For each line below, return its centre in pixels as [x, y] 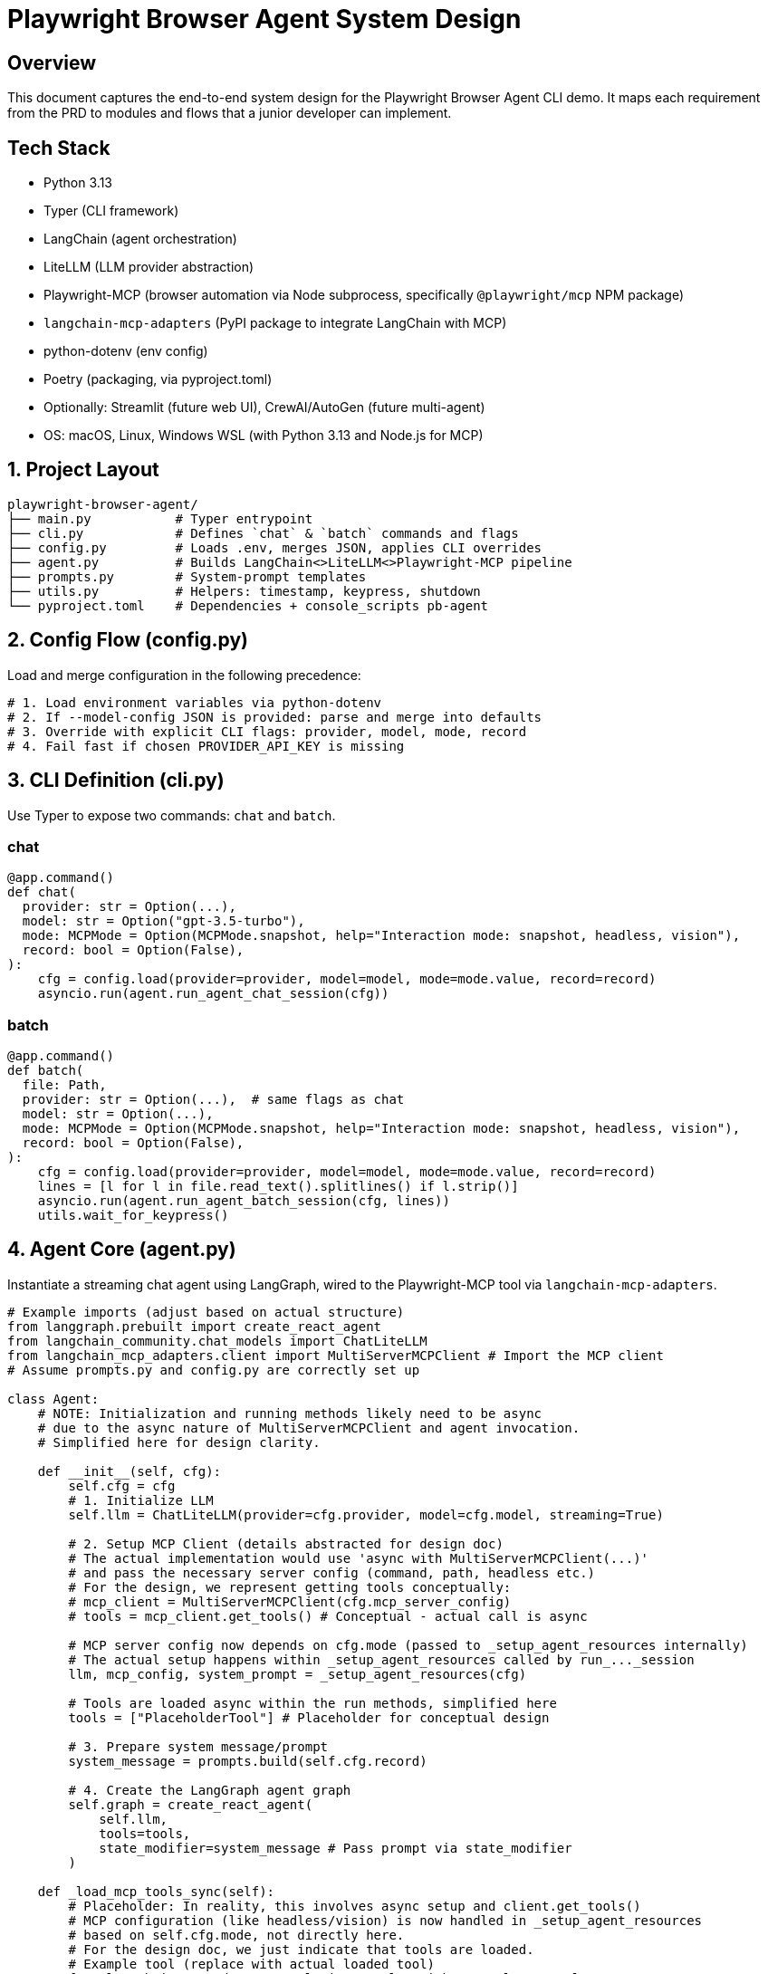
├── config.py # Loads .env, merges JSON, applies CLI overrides [275, 547]
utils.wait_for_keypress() [133, 1216]
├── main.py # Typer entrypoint [160, 518]
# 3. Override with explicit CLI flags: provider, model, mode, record [267, 731]
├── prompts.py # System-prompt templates [187, 576]
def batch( [46, 1071]
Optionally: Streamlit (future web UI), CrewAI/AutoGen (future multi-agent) [264, 407]
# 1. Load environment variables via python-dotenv [195, 702]
